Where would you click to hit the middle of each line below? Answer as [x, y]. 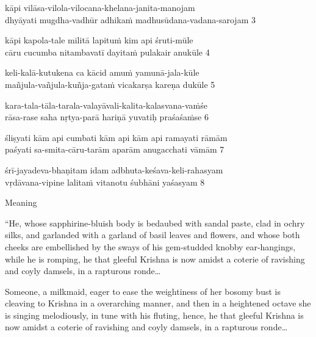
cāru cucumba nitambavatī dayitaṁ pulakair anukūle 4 [107, 52]
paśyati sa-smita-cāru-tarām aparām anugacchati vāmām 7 [115, 149]
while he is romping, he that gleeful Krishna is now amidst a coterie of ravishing [155, 259]
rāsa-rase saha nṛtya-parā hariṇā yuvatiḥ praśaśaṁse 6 [107, 117]
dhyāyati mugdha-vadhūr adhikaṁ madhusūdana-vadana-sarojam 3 [130, 19]
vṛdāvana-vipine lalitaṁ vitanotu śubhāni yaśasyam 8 [105, 182]
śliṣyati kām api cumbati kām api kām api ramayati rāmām [116, 137]
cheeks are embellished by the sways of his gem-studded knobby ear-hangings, [150, 246]
